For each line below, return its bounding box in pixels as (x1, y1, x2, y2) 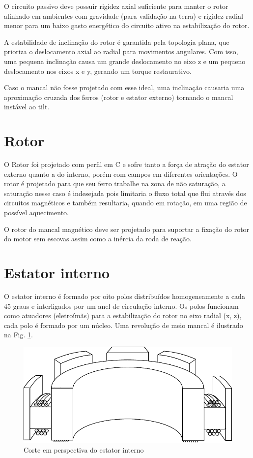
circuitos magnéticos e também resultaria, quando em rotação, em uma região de (4, 197, 247, 208)
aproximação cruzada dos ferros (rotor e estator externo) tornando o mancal (4, 92, 233, 102)
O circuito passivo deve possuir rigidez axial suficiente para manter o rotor (4, 1, 228, 11)
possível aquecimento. (4, 207, 69, 218)
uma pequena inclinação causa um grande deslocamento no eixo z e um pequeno (4, 56, 246, 66)
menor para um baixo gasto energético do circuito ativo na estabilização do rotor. (4, 20, 250, 31)
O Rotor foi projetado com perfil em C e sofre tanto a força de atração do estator (4, 159, 249, 169)
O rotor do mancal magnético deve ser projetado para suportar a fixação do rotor (4, 224, 250, 234)
